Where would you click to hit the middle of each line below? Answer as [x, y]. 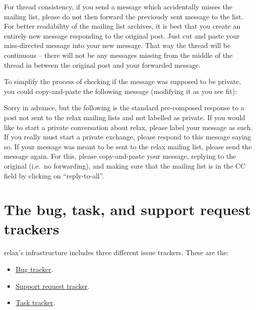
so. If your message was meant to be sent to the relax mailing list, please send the [128, 146]
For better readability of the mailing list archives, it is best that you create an [122, 26]
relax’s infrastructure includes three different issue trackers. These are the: [116, 252]
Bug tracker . [34, 269]
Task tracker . [35, 302]
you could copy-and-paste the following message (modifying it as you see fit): [121, 91]
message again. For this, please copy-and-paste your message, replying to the [120, 156]
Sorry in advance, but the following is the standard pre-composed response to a [124, 108]
